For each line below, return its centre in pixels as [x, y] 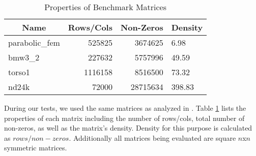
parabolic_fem [34, 42]
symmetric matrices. [36, 148]
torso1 [19, 72]
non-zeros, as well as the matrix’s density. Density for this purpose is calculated [128, 128]
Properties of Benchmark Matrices [106, 7]
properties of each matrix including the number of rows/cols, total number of [124, 118]
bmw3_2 [24, 57]
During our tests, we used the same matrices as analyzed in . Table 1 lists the [125, 108]
